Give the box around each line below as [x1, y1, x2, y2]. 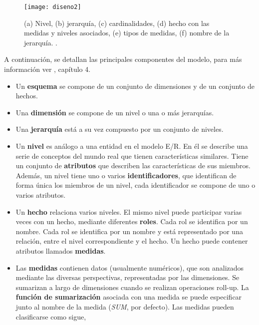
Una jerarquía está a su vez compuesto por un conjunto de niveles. [15, 124, 224, 134]
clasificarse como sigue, [15, 311, 86, 322]
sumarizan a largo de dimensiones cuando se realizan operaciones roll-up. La [15, 282, 249, 292]
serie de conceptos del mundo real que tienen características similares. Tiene [15, 150, 249, 161]
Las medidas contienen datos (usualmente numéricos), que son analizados [15, 262, 244, 273]
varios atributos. [15, 189, 66, 200]
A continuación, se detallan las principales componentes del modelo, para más [4, 54, 242, 64]
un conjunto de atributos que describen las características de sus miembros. [15, 160, 251, 171]
